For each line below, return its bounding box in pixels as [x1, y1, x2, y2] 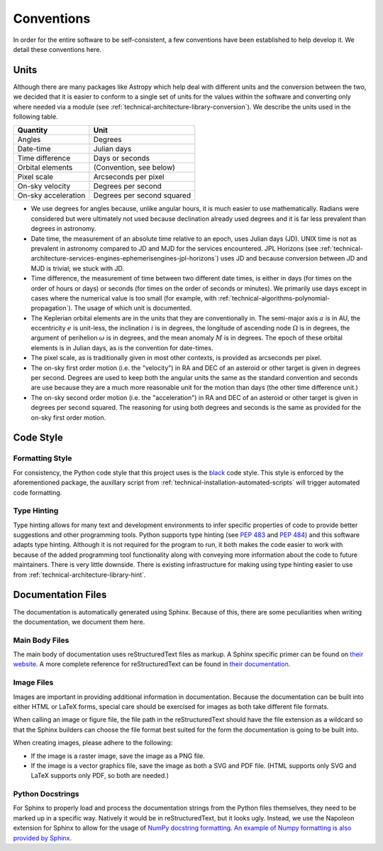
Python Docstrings [13, 789, 79, 799]
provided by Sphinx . [13, 833, 72, 842]
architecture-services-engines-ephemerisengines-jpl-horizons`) [30, 254, 219, 263]
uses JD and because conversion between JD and [220, 254, 368, 263]
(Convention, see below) [93, 163, 175, 173]
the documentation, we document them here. [13, 617, 145, 626]
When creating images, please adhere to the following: [13, 739, 173, 747]
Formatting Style [13, 453, 72, 463]
